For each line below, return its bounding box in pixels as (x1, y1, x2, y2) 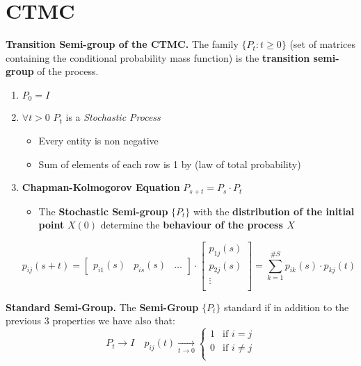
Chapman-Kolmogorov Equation (22, 180, 180, 194)
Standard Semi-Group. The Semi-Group (6, 299, 199, 314)
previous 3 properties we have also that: (6, 313, 175, 328)
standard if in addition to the (223, 299, 349, 314)
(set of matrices (289, 37, 356, 51)
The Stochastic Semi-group (38, 203, 168, 218)
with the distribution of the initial (193, 203, 355, 218)
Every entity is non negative (38, 133, 159, 147)
